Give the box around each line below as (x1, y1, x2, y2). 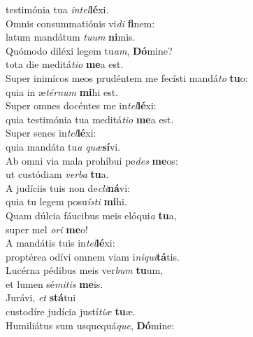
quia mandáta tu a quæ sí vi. (6, 139, 121, 153)
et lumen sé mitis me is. (6, 276, 103, 291)
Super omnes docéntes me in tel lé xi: (6, 98, 157, 113)
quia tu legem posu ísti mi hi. (6, 194, 127, 209)
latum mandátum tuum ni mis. (6, 29, 136, 44)
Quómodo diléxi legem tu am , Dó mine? (6, 43, 173, 57)
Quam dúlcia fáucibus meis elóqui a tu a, (6, 207, 177, 222)
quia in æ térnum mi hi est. (6, 84, 119, 99)
